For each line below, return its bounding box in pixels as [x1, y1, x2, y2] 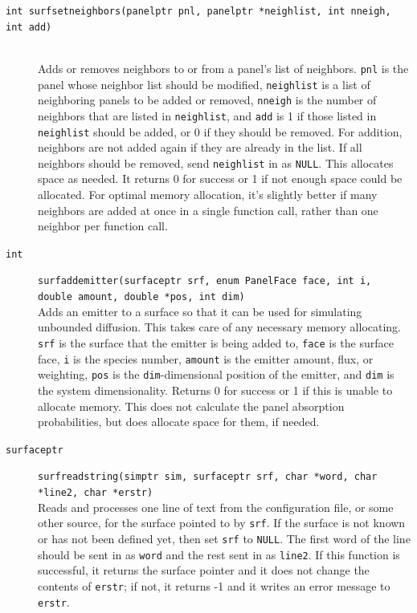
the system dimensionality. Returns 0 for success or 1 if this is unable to [38, 381, 393, 398]
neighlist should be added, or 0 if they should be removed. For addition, [38, 123, 403, 140]
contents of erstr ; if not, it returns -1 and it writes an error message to [38, 577, 390, 594]
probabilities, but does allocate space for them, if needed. [38, 413, 320, 430]
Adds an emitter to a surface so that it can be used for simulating [38, 302, 362, 319]
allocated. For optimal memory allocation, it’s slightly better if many [38, 186, 378, 203]
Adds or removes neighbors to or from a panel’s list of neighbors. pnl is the [38, 59, 409, 76]
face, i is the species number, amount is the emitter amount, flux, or [38, 350, 374, 367]
